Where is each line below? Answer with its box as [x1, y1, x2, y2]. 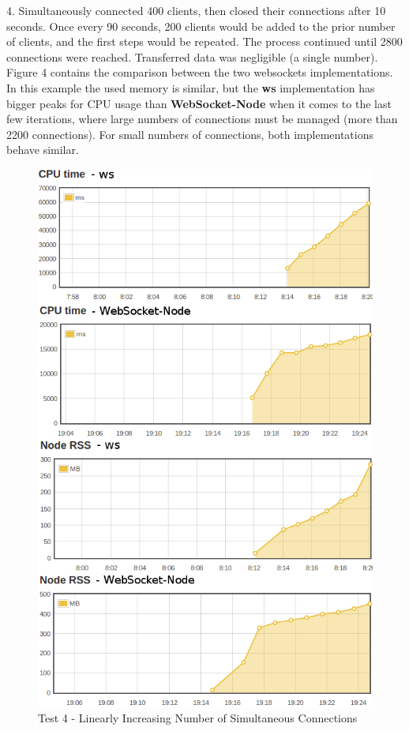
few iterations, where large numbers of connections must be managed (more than [6, 111, 398, 127]
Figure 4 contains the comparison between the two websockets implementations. [6, 64, 393, 81]
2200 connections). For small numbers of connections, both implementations [6, 126, 373, 142]
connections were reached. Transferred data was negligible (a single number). [6, 48, 378, 65]
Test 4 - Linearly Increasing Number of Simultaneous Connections [38, 710, 358, 726]
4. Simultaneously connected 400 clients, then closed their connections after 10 [6, 2, 386, 18]
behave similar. [6, 141, 79, 158]
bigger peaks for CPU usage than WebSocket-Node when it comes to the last [6, 95, 392, 111]
